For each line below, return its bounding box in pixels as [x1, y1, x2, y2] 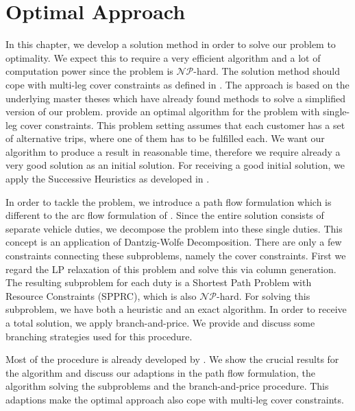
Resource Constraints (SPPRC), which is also [5, 288, 197, 303]
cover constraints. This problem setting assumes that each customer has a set [20, 117, 345, 132]
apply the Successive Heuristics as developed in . [5, 172, 210, 186]
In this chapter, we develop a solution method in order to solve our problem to [5, 37, 336, 51]
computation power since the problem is [5, 64, 173, 78]
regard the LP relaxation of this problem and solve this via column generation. [5, 261, 336, 276]
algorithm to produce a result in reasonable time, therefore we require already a [5, 144, 341, 158]
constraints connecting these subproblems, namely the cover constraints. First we [5, 248, 346, 263]
